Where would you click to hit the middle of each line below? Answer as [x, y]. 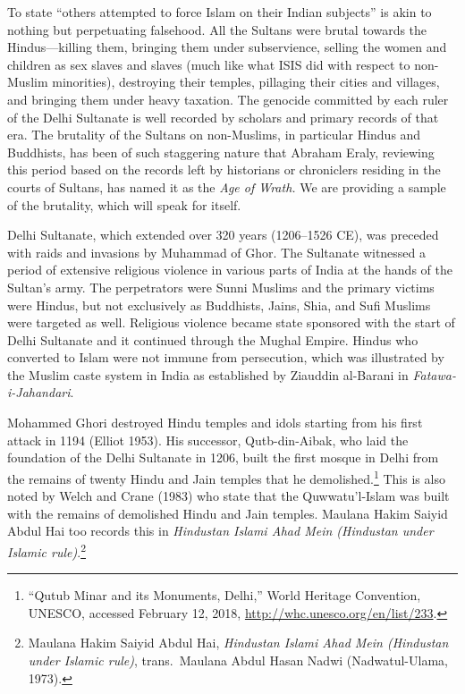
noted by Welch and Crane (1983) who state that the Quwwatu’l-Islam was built [228, 496]
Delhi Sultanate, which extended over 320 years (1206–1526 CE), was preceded [223, 235]
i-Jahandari [39, 392]
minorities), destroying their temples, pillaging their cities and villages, [246, 82]
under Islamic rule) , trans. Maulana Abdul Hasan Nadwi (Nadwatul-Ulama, [238, 660]
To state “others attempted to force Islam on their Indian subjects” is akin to [220, 12]
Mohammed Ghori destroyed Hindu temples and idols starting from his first [215, 423]
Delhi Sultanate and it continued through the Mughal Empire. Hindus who [213, 339]
